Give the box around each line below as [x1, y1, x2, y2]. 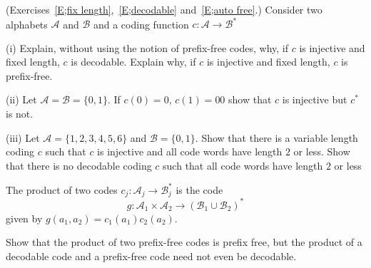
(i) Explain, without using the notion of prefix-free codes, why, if [6, 40, 288, 55]
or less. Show [293, 144, 350, 159]
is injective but [282, 92, 347, 107]
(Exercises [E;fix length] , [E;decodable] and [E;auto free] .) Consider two [6, 2, 322, 16]
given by [6, 210, 43, 225]
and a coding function [93, 16, 189, 31]
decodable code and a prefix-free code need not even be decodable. [6, 249, 297, 264]
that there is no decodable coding [6, 158, 152, 172]
